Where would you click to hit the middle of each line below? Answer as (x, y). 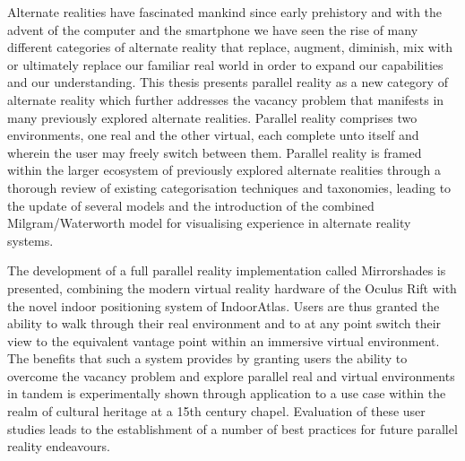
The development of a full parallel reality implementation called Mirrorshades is (227, 270)
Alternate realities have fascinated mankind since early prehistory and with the (225, 12)
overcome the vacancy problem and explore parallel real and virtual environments (231, 375)
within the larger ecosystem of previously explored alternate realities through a (224, 170)
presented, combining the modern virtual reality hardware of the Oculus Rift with (232, 287)
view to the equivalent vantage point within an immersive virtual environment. (224, 340)
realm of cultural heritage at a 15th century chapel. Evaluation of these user (216, 411)
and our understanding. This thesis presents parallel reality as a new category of (228, 82)
